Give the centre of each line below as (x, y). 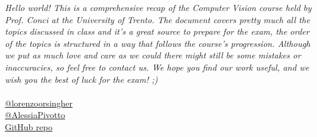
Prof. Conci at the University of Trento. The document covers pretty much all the (158, 19)
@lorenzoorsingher (39, 103)
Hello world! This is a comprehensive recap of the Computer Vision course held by (158, 7)
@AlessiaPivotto (35, 115)
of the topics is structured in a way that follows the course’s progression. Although (158, 43)
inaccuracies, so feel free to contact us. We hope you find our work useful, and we (157, 67)
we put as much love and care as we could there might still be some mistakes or (153, 55)
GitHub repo (29, 126)
